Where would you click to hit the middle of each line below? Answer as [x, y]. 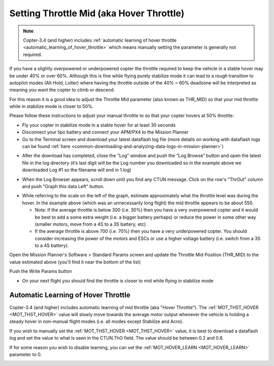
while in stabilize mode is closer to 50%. [52, 106]
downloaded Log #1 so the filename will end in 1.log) [77, 170]
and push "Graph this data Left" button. [63, 186]
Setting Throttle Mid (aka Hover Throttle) [97, 13]
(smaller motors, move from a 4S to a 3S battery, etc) [90, 224]
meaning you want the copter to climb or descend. [62, 90]
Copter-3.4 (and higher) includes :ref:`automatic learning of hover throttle [100, 40]
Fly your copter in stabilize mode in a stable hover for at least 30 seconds [99, 125]
